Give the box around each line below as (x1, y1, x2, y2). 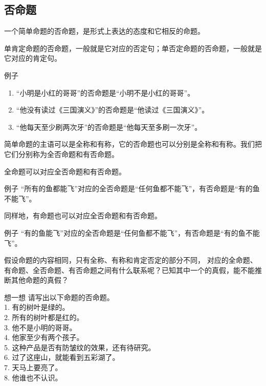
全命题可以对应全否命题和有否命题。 (4, 166, 126, 176)
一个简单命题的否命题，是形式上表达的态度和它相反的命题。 (4, 26, 205, 36)
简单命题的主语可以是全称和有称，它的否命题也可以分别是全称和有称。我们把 (4, 139, 262, 149)
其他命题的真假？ (11, 275, 69, 285)
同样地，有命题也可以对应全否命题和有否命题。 (4, 210, 162, 221)
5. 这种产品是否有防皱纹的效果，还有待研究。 (4, 342, 156, 352)
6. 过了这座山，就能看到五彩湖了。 (4, 352, 120, 362)
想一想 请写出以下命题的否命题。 (4, 291, 114, 302)
